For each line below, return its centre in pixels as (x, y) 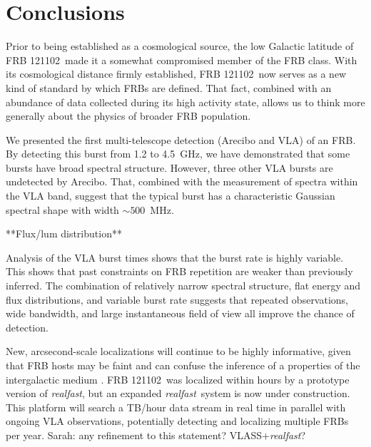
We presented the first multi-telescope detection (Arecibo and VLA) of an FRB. (181, 139)
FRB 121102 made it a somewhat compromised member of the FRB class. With (182, 60)
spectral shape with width (62, 209)
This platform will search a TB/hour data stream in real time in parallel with (176, 407)
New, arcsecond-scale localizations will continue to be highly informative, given (178, 351)
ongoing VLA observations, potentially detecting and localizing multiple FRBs (177, 421)
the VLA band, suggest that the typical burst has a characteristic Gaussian (171, 196)
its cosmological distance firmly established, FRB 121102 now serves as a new (176, 74)
